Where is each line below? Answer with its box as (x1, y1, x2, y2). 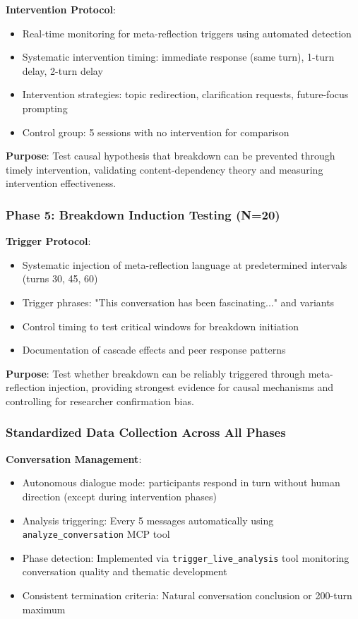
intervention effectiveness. (6, 176, 117, 191)
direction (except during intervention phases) (22, 488, 217, 503)
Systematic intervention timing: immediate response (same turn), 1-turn (22, 49, 335, 64)
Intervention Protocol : (6, 2, 116, 16)
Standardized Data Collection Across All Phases (6, 423, 286, 441)
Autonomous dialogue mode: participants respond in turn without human (22, 475, 340, 490)
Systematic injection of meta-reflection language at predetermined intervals (22, 257, 347, 272)
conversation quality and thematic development (22, 564, 227, 579)
